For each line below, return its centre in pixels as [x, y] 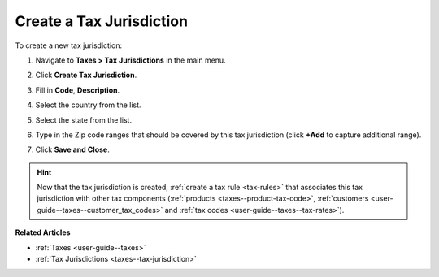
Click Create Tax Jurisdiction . [86, 75]
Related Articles [43, 232]
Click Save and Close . [72, 149]
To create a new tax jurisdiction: [68, 45]
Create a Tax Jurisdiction [102, 21]
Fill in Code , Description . [78, 90]
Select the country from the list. [88, 105]
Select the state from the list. [84, 120]
